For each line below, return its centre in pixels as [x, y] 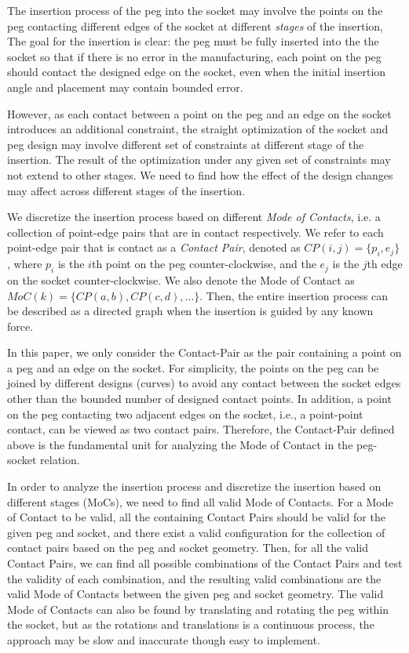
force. [20, 326]
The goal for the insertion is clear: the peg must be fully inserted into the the [193, 41]
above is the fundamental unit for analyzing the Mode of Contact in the [180, 444]
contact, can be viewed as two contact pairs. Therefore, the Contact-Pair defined [201, 429]
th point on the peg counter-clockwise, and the [204, 264]
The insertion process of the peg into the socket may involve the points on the [195, 10]
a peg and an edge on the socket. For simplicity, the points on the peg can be [193, 367]
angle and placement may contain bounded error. [125, 87]
